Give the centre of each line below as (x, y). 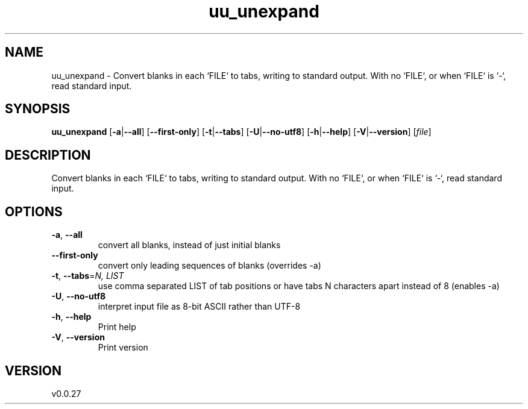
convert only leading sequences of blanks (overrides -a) (209, 266)
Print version (123, 348)
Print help (117, 327)
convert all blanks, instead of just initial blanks (189, 245)
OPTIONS (34, 211)
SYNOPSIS (38, 109)
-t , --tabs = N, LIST (88, 276)
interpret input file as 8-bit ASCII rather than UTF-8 (199, 307)
